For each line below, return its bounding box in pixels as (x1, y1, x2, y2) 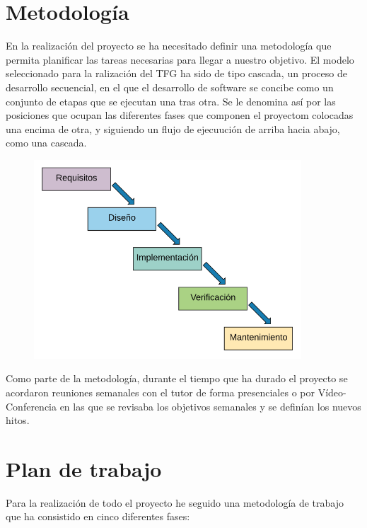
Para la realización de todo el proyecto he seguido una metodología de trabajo (6, 495, 344, 510)
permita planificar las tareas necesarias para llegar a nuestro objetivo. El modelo (6, 52, 354, 67)
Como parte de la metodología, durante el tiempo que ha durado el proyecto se (6, 371, 348, 386)
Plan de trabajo (6, 454, 162, 483)
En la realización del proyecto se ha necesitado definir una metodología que (6, 38, 332, 53)
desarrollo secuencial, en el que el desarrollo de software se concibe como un (6, 79, 334, 94)
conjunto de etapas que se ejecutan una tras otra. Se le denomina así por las (6, 93, 336, 108)
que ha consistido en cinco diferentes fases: (6, 509, 190, 524)
